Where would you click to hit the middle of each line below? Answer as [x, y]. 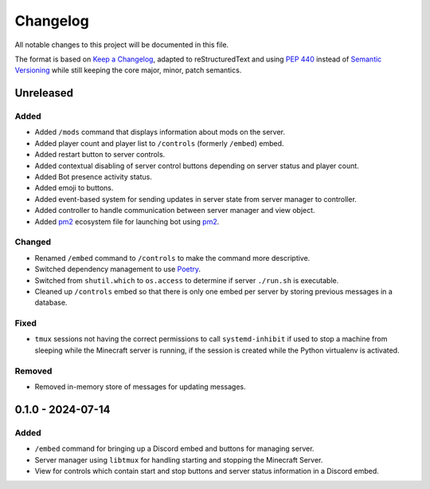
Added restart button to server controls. [100, 155]
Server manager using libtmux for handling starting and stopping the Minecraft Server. [179, 459]
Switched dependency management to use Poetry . [118, 269]
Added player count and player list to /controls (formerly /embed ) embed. [159, 143]
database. [51, 302]
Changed [33, 242]
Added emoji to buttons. [74, 188]
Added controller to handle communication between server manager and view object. [175, 211]
